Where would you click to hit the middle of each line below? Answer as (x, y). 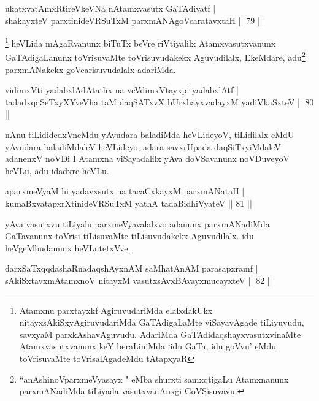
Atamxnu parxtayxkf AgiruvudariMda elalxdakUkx (116, 310)
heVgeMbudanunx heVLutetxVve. (68, 247)
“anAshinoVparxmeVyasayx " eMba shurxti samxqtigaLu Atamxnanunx (154, 379)
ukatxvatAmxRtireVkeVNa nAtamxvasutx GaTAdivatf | (110, 8)
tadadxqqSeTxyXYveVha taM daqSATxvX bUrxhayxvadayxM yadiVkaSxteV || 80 (159, 101)
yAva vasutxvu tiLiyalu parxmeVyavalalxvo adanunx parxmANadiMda (137, 223)
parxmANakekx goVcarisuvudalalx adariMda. (90, 69)
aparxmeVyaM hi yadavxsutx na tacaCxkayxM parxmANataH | (125, 191)
